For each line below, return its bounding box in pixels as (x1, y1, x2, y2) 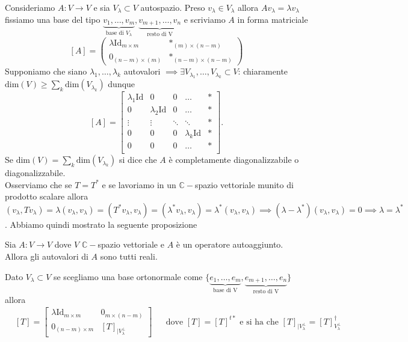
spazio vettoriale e (97, 238, 164, 251)
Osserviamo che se (5, 178, 72, 191)
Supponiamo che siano (5, 65, 87, 78)
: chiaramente (238, 65, 288, 78)
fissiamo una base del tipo (5, 13, 100, 25)
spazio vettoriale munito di (195, 178, 294, 191)
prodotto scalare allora (5, 190, 88, 203)
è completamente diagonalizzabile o (168, 153, 299, 166)
